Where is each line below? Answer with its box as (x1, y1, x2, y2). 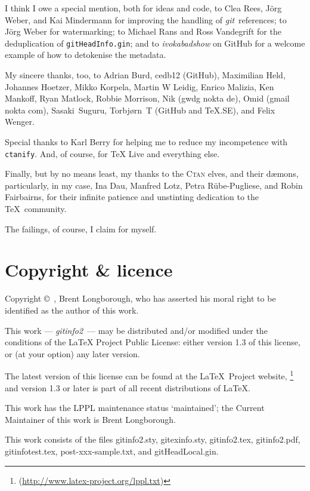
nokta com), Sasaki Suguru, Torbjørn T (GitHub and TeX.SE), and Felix (5, 103, 275, 116)
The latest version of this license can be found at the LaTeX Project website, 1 (5, 368, 294, 382)
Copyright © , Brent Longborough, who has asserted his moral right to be (5, 292, 276, 305)
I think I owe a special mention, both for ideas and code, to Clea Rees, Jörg (5, 2, 282, 14)
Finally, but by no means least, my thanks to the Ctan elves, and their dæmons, (5, 167, 299, 180)
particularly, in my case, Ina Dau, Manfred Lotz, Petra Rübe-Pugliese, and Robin (5, 179, 303, 191)
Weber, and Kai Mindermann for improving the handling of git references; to (5, 13, 287, 26)
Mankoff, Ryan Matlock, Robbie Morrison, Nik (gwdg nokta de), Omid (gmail (5, 92, 290, 105)
